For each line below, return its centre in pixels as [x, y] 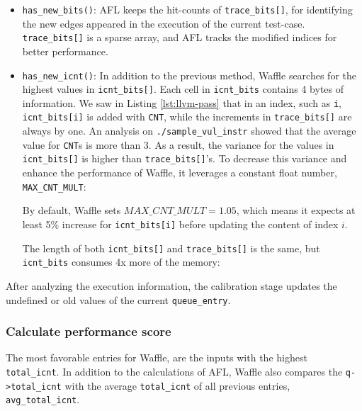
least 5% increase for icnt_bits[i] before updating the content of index [180, 224]
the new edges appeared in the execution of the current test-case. [164, 23]
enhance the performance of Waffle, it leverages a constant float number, [180, 173]
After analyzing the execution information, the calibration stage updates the [171, 285]
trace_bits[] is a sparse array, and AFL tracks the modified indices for [180, 37]
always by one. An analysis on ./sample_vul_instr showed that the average [189, 131]
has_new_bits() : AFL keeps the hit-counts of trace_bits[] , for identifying [187, 9]
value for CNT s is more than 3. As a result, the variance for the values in [178, 144]
